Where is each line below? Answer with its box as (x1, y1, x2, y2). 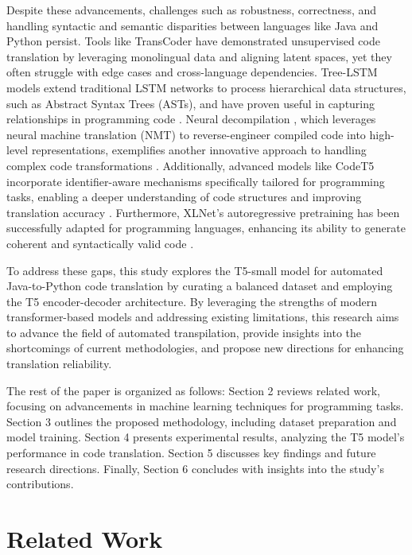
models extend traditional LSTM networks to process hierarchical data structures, (6, 79, 406, 95)
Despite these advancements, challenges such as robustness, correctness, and (6, 2, 377, 17)
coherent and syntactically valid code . (6, 235, 194, 251)
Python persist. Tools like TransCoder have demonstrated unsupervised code (6, 33, 380, 49)
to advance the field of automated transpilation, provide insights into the (6, 324, 362, 340)
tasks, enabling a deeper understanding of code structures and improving (6, 188, 362, 205)
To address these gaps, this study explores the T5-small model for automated (6, 262, 383, 278)
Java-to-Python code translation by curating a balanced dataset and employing (6, 277, 393, 294)
